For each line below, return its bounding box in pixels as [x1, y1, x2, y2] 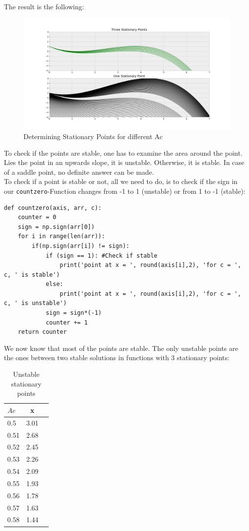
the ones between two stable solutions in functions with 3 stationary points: [4, 352, 230, 363]
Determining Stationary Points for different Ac [23, 131, 163, 141]
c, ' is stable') [4, 271, 60, 278]
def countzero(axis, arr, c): [4, 204, 102, 211]
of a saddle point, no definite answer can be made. [4, 166, 154, 177]
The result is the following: [4, 1, 84, 11]
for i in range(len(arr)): [18, 233, 105, 240]
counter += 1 [45, 319, 88, 326]
